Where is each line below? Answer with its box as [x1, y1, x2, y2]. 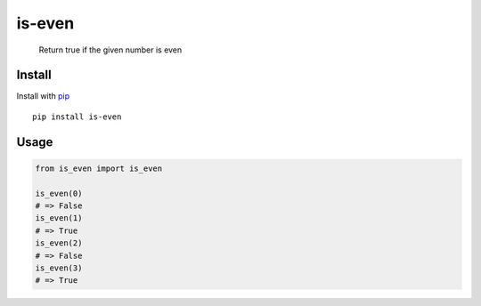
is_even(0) [35, 188, 83, 198]
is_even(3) [35, 262, 83, 273]
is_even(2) [35, 238, 83, 248]
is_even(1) [35, 213, 83, 223]
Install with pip [16, 91, 70, 101]
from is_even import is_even [35, 163, 163, 173]
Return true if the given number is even [38, 44, 183, 55]
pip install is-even [32, 111, 122, 122]
